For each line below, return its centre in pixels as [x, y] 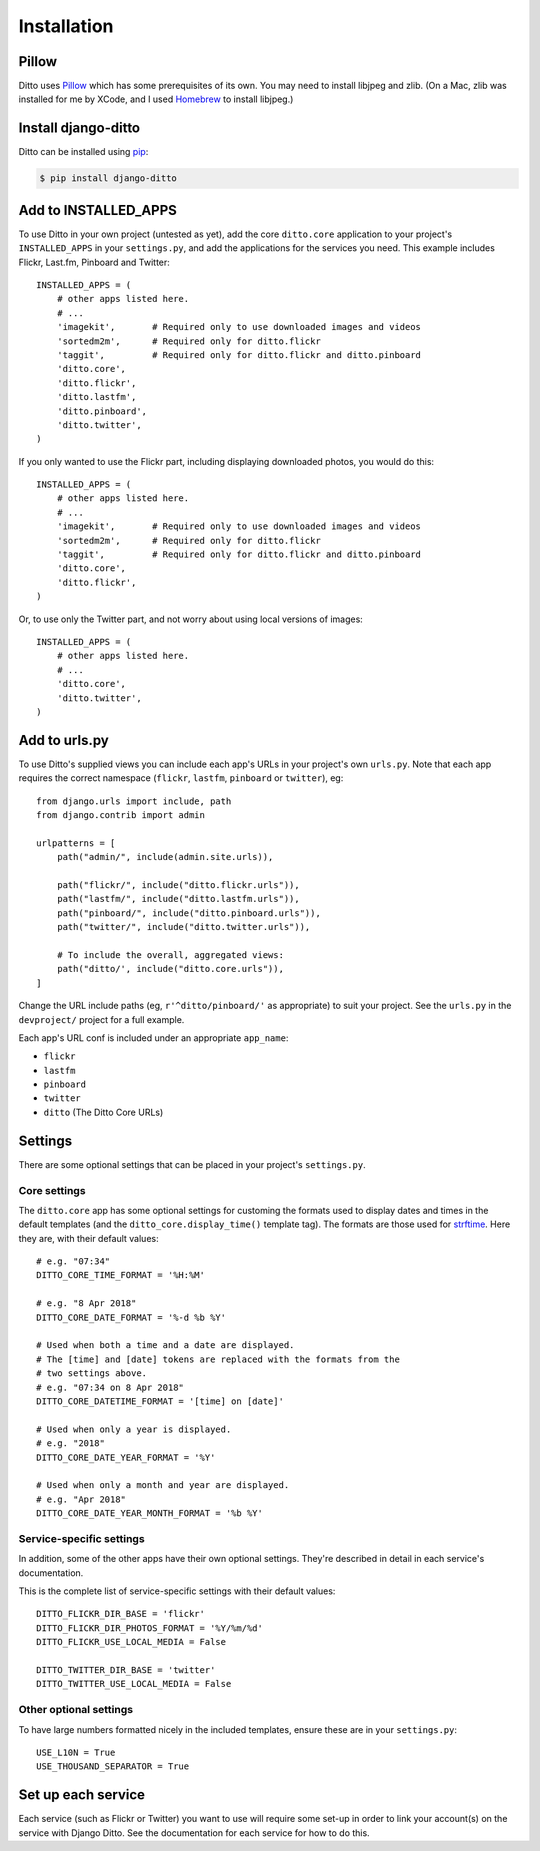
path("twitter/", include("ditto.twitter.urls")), [183, 927]
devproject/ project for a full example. [101, 1019]
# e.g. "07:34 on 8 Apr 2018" [110, 1387]
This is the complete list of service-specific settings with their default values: [177, 1591]
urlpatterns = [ [76, 843]
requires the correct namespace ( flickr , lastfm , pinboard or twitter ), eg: [181, 778]
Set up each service [81, 1795]
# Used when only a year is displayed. [134, 1429]
